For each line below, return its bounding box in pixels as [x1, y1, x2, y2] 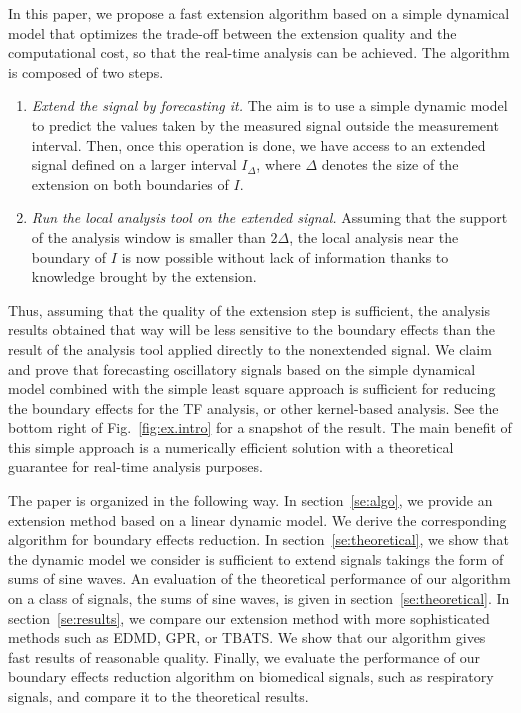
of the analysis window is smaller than [31, 226, 266, 247]
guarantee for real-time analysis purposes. [8, 456, 263, 477]
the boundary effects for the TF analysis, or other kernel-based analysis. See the [8, 397, 499, 418]
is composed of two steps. [8, 61, 164, 82]
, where [256, 154, 301, 175]
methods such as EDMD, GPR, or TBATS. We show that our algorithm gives [8, 627, 486, 648]
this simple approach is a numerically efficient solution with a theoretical [8, 436, 454, 457]
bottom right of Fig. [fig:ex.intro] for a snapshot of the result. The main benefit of [8, 417, 512, 438]
